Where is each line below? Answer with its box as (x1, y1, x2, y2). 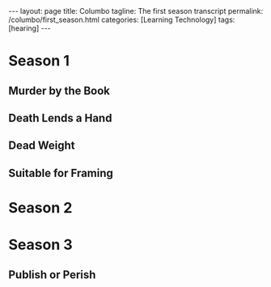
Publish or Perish (8, 268, 96, 281)
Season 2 (8, 198, 73, 217)
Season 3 (8, 236, 73, 254)
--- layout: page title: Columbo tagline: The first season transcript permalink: (8, 6, 264, 15)
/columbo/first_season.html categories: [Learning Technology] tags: (8, 15, 235, 24)
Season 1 (8, 52, 70, 70)
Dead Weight (8, 139, 75, 153)
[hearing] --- (8, 23, 51, 33)
